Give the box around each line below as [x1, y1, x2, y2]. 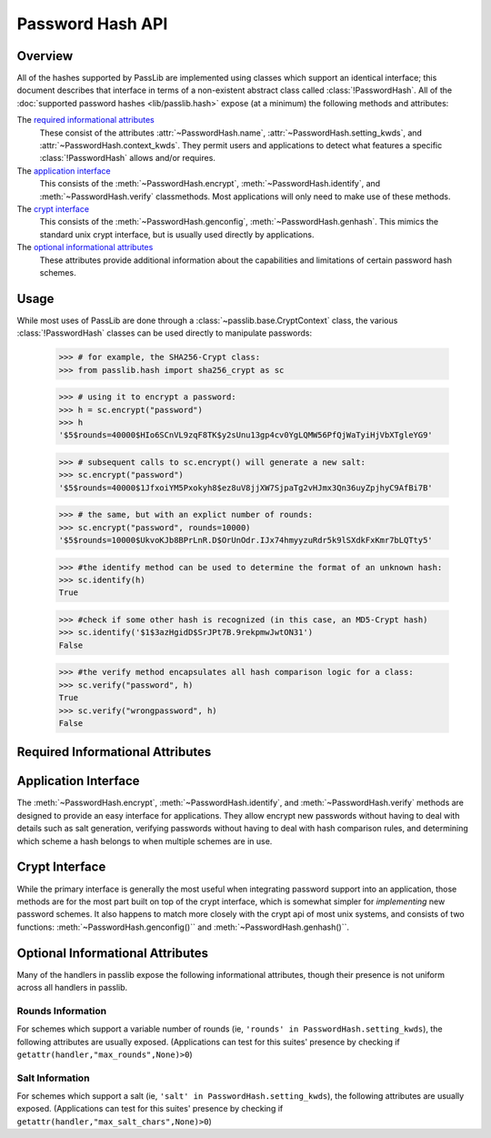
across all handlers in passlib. [16, 982, 128, 992]
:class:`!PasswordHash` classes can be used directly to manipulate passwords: [16, 327, 313, 338]
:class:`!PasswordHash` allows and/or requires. [39, 153, 215, 164]
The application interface [16, 165, 111, 176]
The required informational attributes [16, 115, 155, 126]
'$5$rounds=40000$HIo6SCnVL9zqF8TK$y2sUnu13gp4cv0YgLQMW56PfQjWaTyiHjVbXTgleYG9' [58, 430, 434, 440]
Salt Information [16, 1072, 90, 1084]
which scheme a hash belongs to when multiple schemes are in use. [16, 835, 273, 846]
